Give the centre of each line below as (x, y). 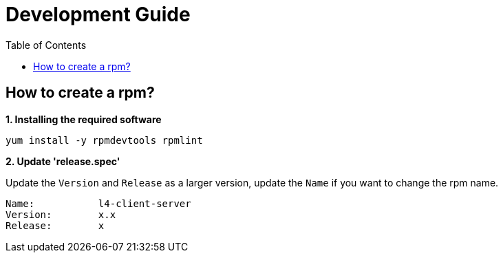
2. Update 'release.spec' (63, 161)
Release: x (55, 225)
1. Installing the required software (84, 119)
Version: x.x (61, 214)
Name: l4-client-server (98, 203)
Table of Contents (46, 45)
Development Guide (98, 14)
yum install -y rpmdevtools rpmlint (104, 140)
